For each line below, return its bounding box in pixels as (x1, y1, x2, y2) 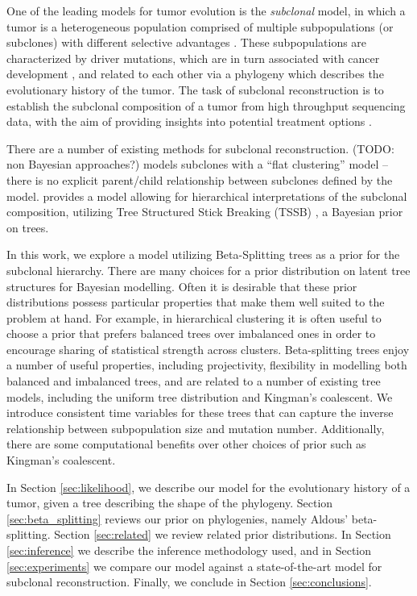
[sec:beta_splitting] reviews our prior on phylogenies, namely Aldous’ (6, 510, 349, 527)
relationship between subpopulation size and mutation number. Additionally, (6, 419, 385, 436)
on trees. (6, 219, 49, 235)
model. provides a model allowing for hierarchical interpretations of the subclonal (6, 187, 407, 204)
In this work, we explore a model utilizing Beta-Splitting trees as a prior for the (6, 246, 400, 263)
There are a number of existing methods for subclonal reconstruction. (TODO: (6, 140, 394, 156)
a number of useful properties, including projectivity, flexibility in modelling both (6, 356, 407, 373)
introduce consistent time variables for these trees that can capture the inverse (6, 404, 394, 421)
